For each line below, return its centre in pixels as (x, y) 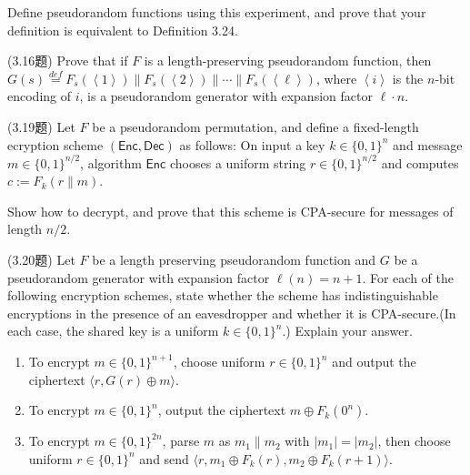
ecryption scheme (55, 144)
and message (428, 144)
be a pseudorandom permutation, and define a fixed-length (255, 126)
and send (164, 458)
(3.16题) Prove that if (68, 61)
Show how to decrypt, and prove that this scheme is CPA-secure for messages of (230, 211)
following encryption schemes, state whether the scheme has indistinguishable (223, 295)
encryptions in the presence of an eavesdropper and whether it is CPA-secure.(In (232, 313)
